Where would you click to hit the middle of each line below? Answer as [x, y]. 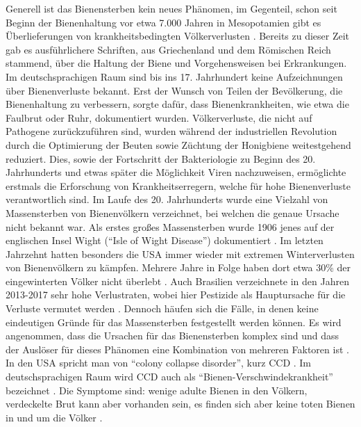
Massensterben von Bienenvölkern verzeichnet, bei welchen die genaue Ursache [173, 212]
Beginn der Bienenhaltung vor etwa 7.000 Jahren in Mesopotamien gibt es [163, 22]
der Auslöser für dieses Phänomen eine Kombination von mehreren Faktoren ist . [177, 349]
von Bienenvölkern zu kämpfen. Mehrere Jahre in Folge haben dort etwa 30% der [178, 267]
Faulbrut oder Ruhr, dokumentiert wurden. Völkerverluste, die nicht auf [159, 117]
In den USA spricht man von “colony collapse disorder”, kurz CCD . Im [159, 363]
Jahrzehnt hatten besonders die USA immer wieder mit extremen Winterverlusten [180, 253]
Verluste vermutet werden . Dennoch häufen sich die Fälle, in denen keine [162, 308]
